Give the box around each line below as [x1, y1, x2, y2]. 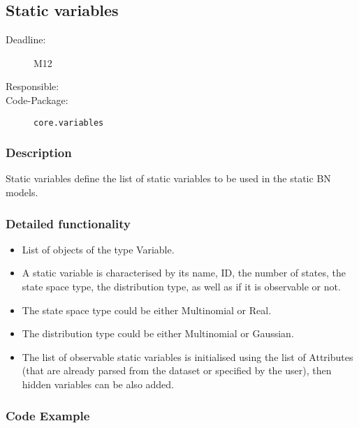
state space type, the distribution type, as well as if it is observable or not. [22, 279, 341, 294]
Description [6, 144, 72, 161]
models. [6, 185, 38, 200]
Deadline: [6, 32, 46, 47]
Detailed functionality [6, 214, 131, 232]
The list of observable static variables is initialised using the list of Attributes [22, 349, 353, 364]
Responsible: [6, 79, 59, 94]
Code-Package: [6, 92, 68, 107]
